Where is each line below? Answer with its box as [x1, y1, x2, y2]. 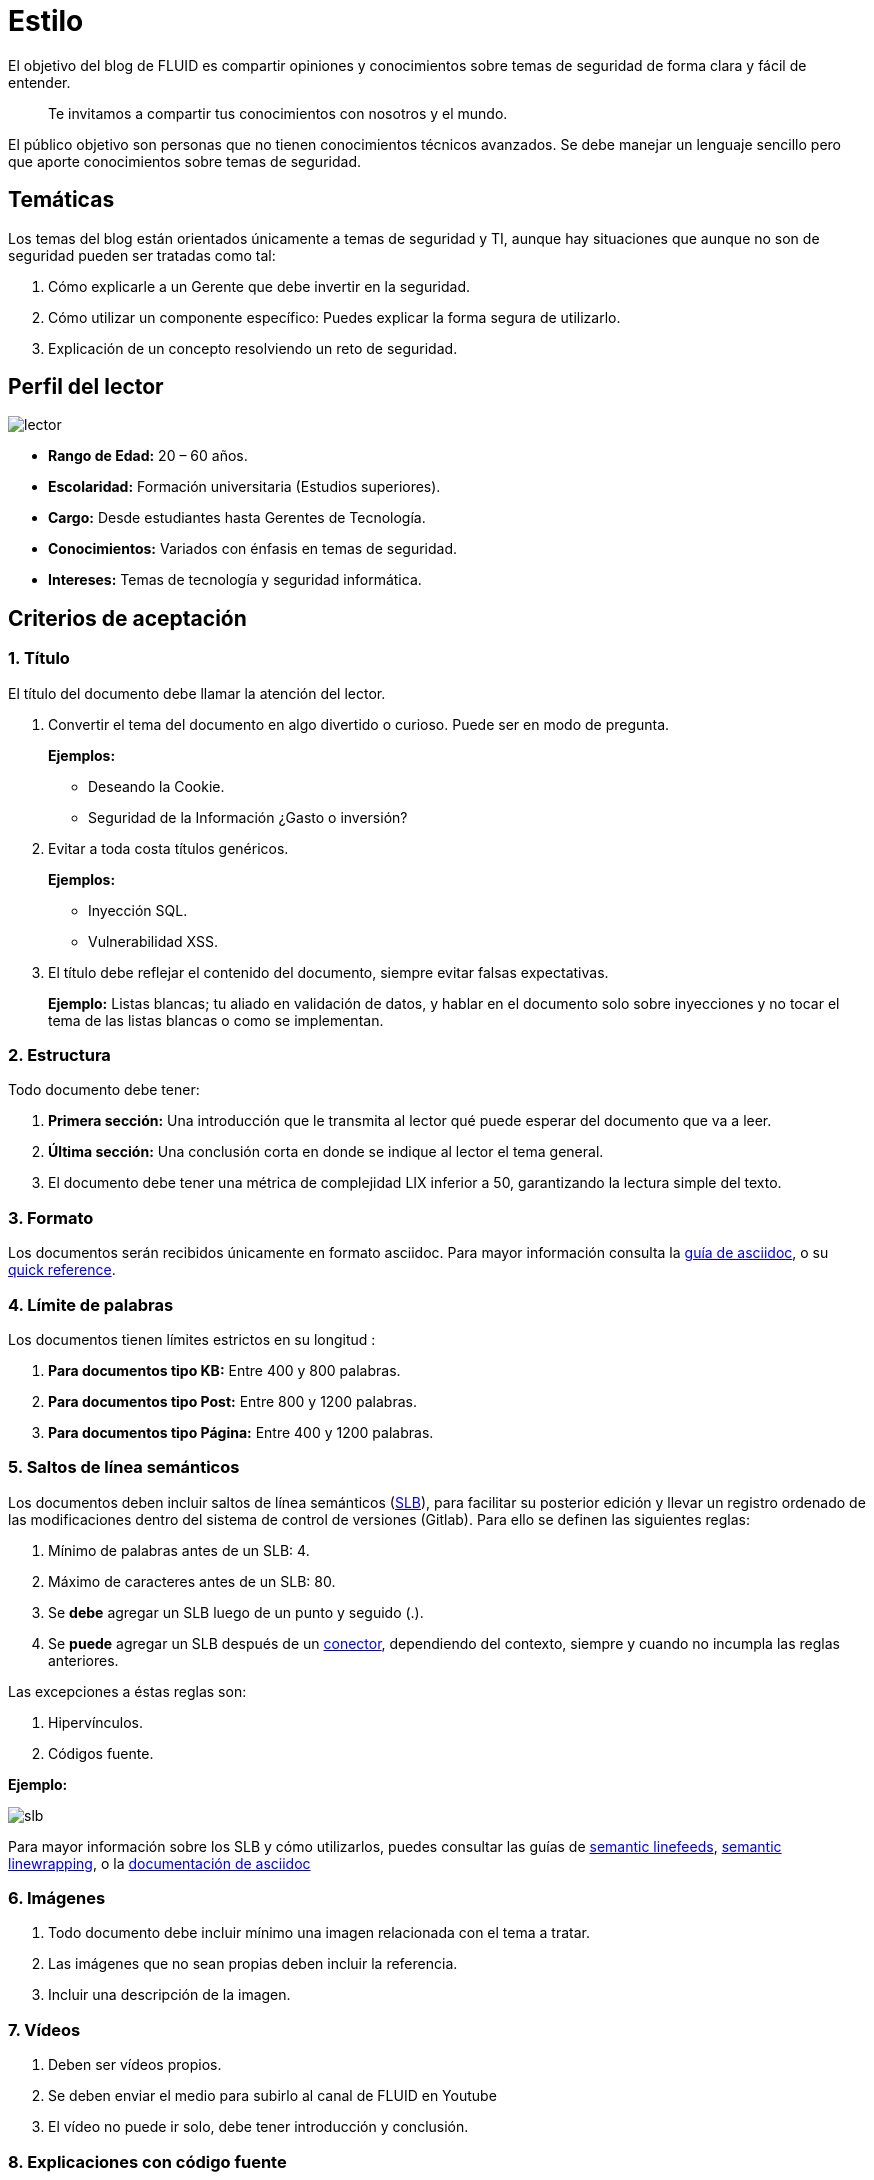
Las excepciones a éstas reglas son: [8, 1682, 247, 1700]
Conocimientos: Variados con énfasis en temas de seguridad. [48, 540, 458, 558]
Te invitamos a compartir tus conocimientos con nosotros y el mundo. [48, 104, 508, 122]
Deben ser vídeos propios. [48, 2056, 222, 2074]
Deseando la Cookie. [88, 777, 225, 795]
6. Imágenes [8, 1888, 106, 1909]
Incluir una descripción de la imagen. [48, 1986, 291, 2004]
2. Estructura [8, 1045, 111, 1066]
